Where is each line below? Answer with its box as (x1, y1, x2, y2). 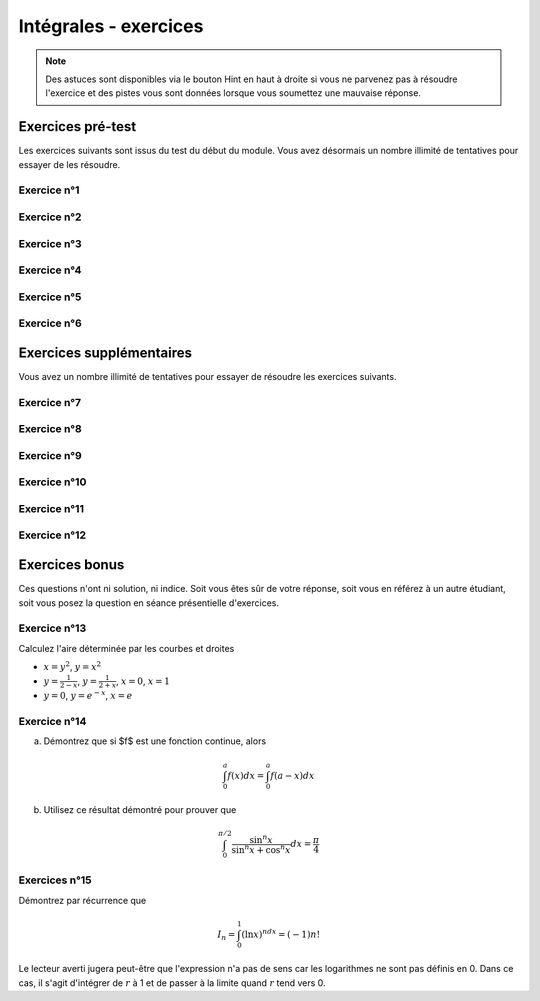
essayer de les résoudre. (18, 158, 121, 170)
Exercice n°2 (18, 210, 82, 224)
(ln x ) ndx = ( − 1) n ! (241, 927, 321, 940)
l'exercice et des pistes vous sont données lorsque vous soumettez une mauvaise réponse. (45, 87, 422, 99)
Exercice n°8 (18, 422, 82, 436)
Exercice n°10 (18, 475, 87, 489)
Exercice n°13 (18, 621, 87, 635)
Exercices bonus (18, 556, 125, 574)
